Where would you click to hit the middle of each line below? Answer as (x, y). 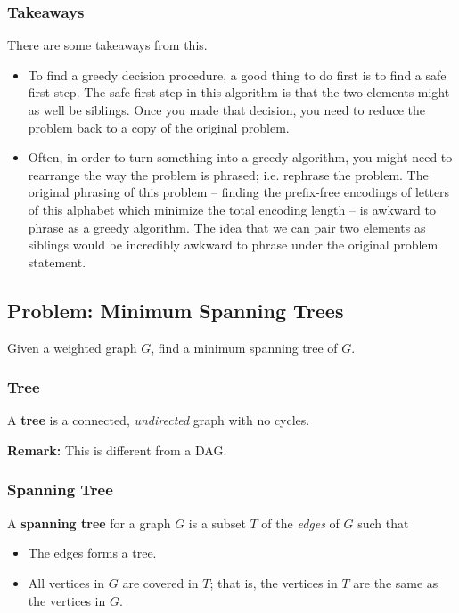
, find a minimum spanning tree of (244, 347)
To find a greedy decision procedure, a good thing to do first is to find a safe (237, 74)
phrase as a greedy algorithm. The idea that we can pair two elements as (227, 227)
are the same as (396, 582)
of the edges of (300, 523)
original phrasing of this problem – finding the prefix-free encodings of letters (239, 192)
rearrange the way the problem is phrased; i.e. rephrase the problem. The (228, 174)
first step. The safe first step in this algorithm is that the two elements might (239, 92)
